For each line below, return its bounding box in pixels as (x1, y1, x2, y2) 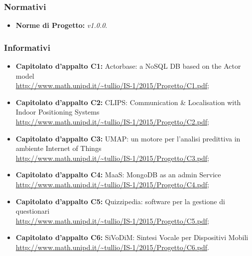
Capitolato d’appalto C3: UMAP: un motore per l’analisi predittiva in (15, 133, 241, 143)
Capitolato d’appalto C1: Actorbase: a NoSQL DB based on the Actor (15, 61, 241, 71)
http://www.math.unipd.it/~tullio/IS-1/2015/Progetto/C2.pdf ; (15, 117, 209, 127)
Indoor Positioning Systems (15, 107, 100, 117)
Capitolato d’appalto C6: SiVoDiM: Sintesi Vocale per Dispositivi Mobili (15, 232, 249, 243)
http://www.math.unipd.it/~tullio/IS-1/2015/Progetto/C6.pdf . (15, 242, 209, 252)
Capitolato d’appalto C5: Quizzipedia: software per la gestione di (15, 196, 225, 206)
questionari (15, 206, 50, 216)
